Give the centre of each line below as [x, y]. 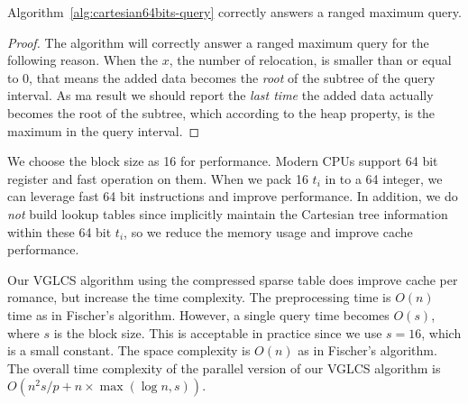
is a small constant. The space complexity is [129, 350]
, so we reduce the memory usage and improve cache [268, 231]
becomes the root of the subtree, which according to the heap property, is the [221, 112]
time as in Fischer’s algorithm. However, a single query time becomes [198, 314]
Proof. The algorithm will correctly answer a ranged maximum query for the [218, 42]
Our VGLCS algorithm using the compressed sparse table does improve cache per [233, 279]
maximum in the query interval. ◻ [104, 130]
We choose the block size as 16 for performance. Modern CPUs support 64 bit [223, 161]
